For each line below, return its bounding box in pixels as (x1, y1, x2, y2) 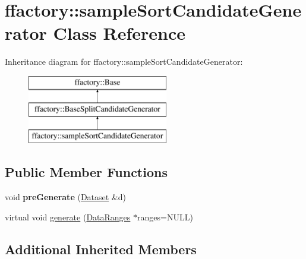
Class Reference (53, 21, 186, 45)
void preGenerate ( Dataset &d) (5, 191, 126, 203)
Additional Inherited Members (5, 239, 197, 258)
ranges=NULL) (137, 210, 193, 223)
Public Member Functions (5, 163, 168, 181)
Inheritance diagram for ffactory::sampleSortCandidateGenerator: (5, 55, 243, 68)
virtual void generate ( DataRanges (5, 210, 131, 223)
